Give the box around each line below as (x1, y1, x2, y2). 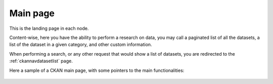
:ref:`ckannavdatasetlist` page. (9, 58, 73, 64)
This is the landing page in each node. (9, 25, 89, 31)
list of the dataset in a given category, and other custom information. (9, 41, 152, 48)
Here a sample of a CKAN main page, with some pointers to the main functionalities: (9, 67, 185, 73)
